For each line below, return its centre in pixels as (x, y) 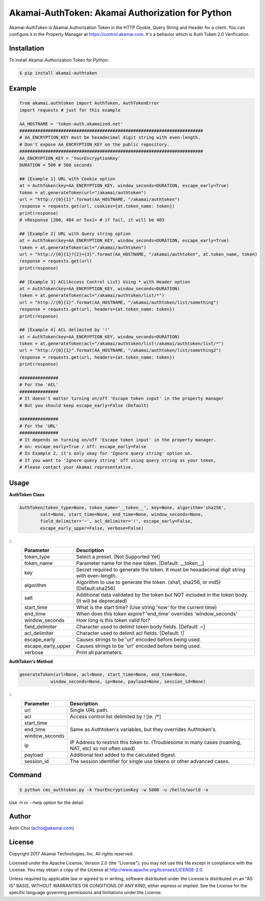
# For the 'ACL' (39, 385)
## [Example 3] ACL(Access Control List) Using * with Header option (105, 282)
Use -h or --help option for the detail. (47, 802)
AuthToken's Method (31, 662)
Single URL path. (89, 710)
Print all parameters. (100, 653)
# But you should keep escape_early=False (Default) (84, 405)
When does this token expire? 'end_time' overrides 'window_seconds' (157, 614)
